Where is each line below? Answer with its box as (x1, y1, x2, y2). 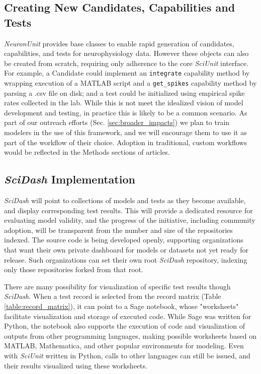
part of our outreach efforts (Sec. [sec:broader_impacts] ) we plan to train (4, 117, 230, 128)
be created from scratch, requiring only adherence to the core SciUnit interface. (4, 57, 249, 68)
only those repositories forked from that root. (4, 264, 143, 275)
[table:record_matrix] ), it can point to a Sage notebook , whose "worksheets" (4, 300, 239, 311)
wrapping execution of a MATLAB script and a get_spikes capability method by (4, 78, 257, 88)
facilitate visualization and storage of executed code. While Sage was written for (4, 310, 251, 321)
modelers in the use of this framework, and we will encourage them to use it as (4, 127, 247, 138)
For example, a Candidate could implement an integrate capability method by (4, 68, 250, 78)
